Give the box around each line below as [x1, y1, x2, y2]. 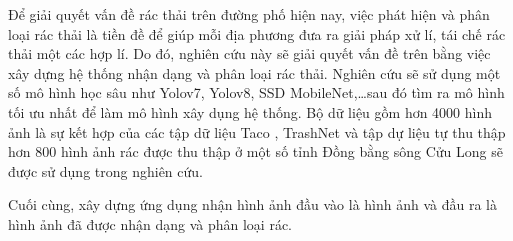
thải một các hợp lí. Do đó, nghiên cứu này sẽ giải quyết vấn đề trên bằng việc [8, 43, 491, 64]
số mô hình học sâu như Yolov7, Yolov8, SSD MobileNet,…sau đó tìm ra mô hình [8, 82, 505, 103]
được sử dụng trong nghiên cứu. [8, 160, 203, 181]
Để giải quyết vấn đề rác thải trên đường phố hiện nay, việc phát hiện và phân [8, 4, 490, 24]
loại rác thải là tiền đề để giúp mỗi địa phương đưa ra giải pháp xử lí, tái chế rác [8, 23, 506, 44]
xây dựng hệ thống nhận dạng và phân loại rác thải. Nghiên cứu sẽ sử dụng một [8, 62, 501, 83]
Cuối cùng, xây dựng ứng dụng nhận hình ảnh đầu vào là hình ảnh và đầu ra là [8, 194, 497, 215]
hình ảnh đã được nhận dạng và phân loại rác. [8, 213, 292, 234]
